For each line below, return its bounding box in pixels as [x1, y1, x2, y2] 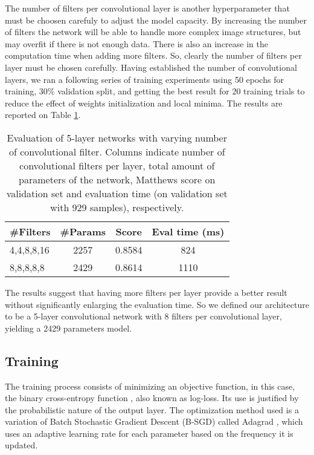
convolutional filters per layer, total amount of [19, 158, 215, 172]
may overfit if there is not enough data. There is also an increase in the [5, 37, 268, 50]
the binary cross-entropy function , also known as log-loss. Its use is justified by [5, 391, 299, 404]
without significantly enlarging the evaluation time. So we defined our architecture [5, 298, 309, 310]
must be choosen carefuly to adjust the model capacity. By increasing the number [5, 13, 307, 26]
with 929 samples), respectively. [50, 200, 184, 214]
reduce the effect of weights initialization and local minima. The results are [5, 96, 283, 109]
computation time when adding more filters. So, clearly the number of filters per [5, 49, 302, 62]
